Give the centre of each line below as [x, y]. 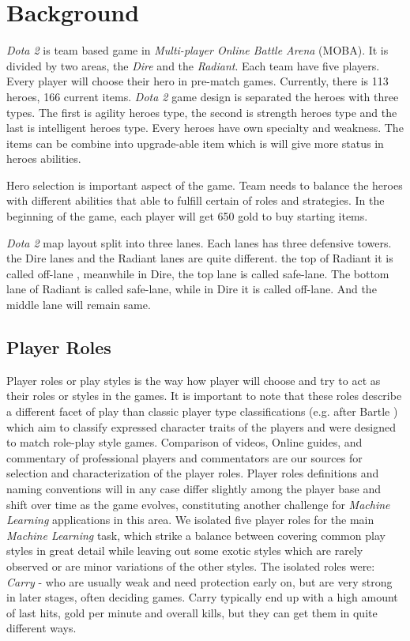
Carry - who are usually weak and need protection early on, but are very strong [199, 581]
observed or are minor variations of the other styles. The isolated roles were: [191, 566]
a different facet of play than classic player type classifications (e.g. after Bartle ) [202, 411]
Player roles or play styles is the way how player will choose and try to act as [194, 380]
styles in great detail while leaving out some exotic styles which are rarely [185, 551]
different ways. [41, 628]
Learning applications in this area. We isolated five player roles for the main [190, 520]
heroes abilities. [44, 158]
